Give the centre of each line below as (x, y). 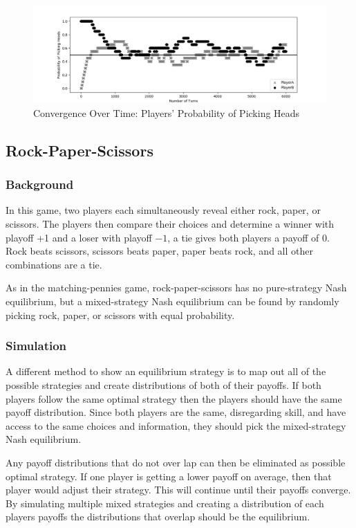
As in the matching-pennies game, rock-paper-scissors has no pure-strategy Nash (176, 288)
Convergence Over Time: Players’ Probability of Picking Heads (167, 112)
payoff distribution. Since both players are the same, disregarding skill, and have (176, 412)
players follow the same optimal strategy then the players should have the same (174, 398)
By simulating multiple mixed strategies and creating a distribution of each (165, 503)
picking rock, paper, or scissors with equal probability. (120, 315)
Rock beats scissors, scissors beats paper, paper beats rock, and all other (159, 251)
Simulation (36, 346)
